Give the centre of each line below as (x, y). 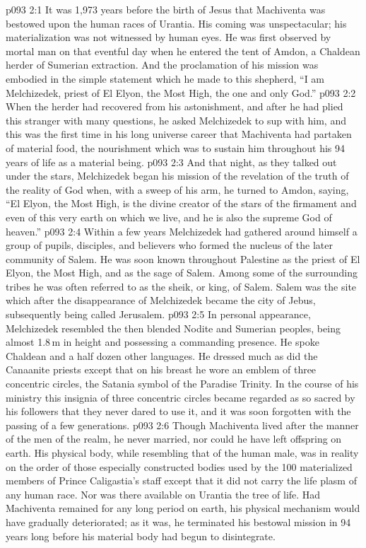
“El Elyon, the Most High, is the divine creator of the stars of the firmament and (181, 203)
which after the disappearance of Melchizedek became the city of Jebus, (161, 300)
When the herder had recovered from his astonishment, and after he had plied (175, 106)
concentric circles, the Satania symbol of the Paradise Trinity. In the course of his (182, 384)
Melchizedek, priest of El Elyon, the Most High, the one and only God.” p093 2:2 (181, 92)
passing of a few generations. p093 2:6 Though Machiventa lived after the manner (182, 425)
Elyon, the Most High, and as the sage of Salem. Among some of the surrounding (182, 273)
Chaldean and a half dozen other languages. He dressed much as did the (162, 355)
